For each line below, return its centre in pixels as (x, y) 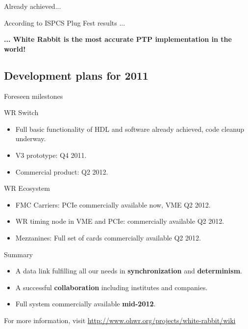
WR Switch (21, 112)
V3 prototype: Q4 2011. (51, 155)
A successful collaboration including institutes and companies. (112, 287)
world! (15, 48)
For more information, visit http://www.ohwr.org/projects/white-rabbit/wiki (120, 320)
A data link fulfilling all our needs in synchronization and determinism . (129, 271)
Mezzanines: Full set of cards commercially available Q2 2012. (108, 237)
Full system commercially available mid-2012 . (86, 304)
